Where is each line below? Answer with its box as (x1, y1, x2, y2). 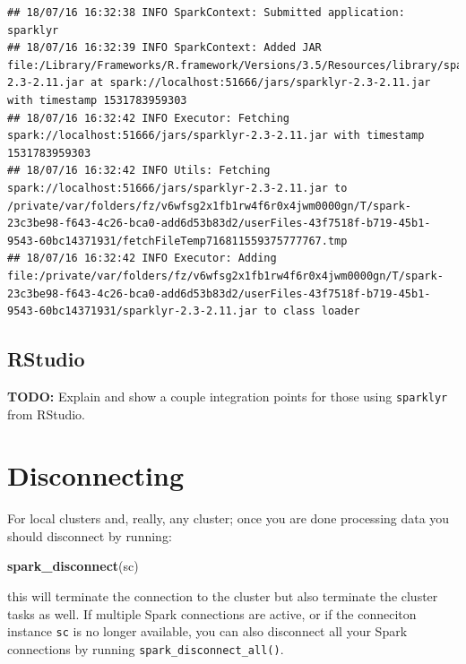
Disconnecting (7, 457, 185, 494)
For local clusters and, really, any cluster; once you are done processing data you (7, 509, 450, 528)
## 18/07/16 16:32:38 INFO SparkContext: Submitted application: (7, 6, 405, 19)
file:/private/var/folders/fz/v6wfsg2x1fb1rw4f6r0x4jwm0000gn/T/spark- (7, 269, 444, 282)
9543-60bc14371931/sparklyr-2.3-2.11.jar (7, 305, 258, 318)
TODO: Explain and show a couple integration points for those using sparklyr (7, 386, 448, 405)
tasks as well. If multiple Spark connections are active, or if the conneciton (7, 604, 417, 623)
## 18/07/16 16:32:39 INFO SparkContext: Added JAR (7, 41, 322, 55)
